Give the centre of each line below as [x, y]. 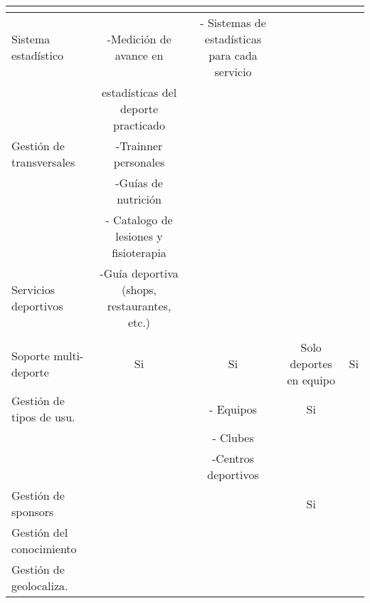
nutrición [139, 199]
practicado [139, 125]
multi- [69, 355]
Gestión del [40, 532]
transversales [43, 162]
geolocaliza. [40, 586]
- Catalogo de [139, 220]
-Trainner [139, 146]
